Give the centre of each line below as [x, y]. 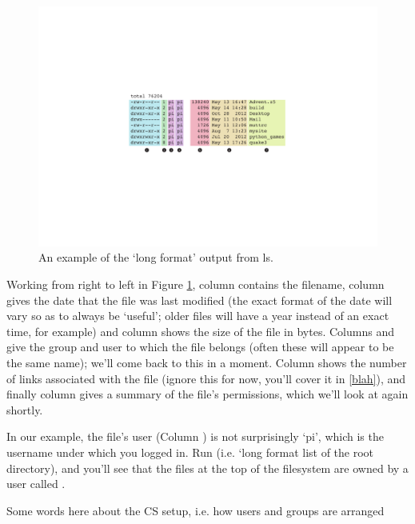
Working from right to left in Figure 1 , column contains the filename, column [196, 284]
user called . [36, 484]
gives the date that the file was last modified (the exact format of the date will [200, 300]
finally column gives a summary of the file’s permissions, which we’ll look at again [207, 394]
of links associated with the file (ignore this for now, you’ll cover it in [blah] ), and [206, 378]
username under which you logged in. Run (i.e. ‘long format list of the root [190, 452]
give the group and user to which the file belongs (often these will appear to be [200, 347]
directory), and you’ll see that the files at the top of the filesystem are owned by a [207, 468]
